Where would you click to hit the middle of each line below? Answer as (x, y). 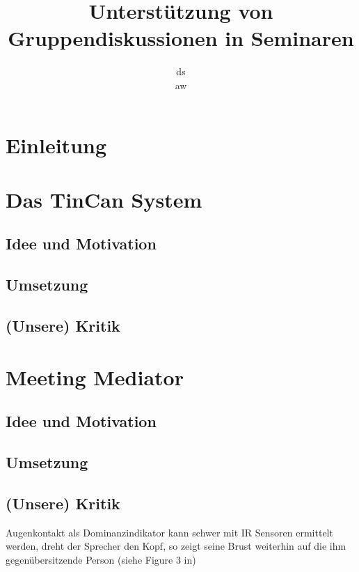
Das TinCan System (104, 199)
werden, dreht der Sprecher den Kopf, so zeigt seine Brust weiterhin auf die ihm (176, 546)
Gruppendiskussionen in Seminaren (181, 38)
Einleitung (56, 145)
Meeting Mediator (95, 377)
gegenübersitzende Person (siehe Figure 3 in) (101, 559)
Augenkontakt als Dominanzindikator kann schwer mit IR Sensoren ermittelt (169, 532)
